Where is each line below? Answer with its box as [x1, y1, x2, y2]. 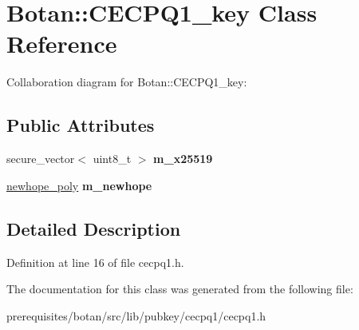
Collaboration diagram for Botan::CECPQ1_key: [6, 74, 247, 90]
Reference [6, 27, 117, 60]
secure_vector [6, 150, 75, 167]
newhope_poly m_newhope [6, 177, 152, 193]
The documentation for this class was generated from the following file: [6, 280, 353, 297]
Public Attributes [6, 113, 155, 137]
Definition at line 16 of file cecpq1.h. [6, 253, 184, 270]
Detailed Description [6, 216, 181, 241]
